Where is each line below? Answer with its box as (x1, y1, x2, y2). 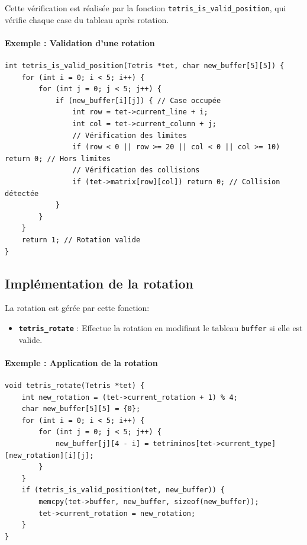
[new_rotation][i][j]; (5, 451, 94, 460)
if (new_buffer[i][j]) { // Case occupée (55, 96, 221, 105)
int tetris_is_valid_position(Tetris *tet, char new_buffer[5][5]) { (5, 62, 285, 70)
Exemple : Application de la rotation (5, 356, 158, 368)
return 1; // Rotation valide (21, 235, 141, 244)
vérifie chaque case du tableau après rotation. (5, 13, 169, 25)
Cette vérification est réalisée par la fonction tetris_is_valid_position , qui (5, 2, 286, 14)
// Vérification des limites (72, 131, 187, 140)
